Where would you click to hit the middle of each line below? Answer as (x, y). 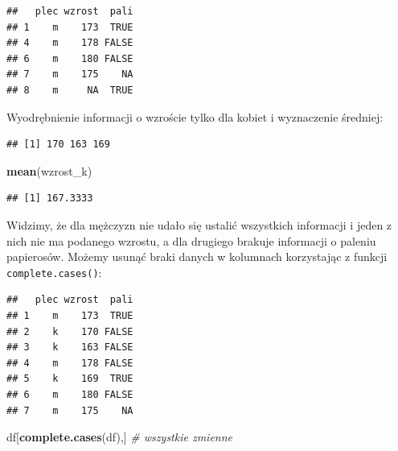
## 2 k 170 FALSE (70, 331)
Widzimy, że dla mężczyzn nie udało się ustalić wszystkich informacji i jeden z (199, 224)
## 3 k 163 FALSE (70, 348)
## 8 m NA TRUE (70, 90)
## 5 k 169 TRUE (70, 379)
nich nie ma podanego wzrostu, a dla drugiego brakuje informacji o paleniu (191, 240)
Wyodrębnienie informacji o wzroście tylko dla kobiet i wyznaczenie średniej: (195, 116)
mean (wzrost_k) (49, 170)
